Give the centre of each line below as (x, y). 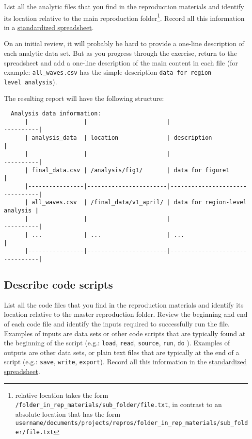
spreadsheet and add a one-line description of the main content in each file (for (121, 62)
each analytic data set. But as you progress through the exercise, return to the (120, 53)
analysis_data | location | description (122, 138)
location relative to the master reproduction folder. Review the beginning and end (126, 314)
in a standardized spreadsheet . (49, 27)
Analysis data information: (56, 114)
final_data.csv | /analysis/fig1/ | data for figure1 (131, 170)
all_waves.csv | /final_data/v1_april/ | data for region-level (139, 203)
